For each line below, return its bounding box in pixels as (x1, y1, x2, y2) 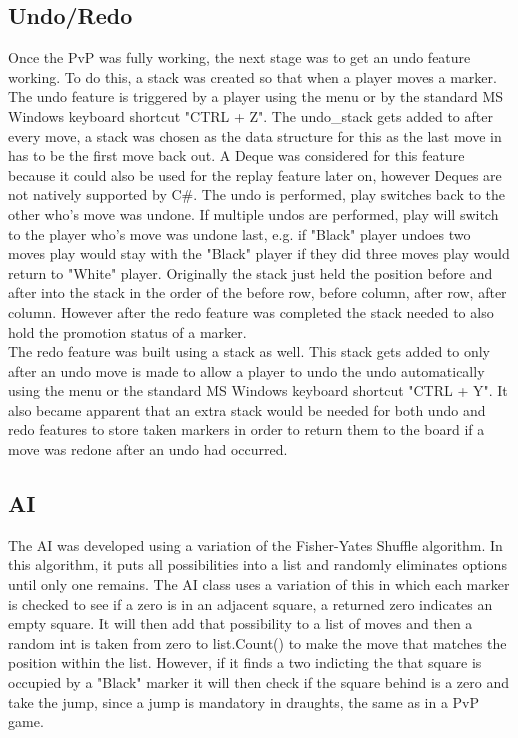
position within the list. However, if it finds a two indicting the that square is (8, 652, 482, 673)
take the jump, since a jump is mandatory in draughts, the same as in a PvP (8, 691, 480, 712)
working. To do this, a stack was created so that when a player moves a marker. (8, 66, 497, 87)
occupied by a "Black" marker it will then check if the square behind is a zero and (8, 672, 509, 693)
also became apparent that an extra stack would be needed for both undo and (8, 399, 486, 420)
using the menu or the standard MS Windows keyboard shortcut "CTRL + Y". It (8, 380, 508, 401)
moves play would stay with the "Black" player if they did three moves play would (8, 243, 510, 264)
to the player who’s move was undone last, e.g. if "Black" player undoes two (8, 223, 471, 244)
